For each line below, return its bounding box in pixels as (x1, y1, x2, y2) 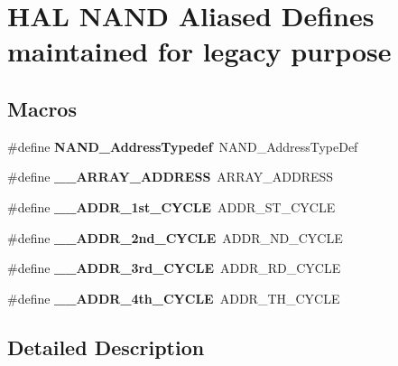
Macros (7, 94, 77, 122)
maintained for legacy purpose (7, 33, 392, 70)
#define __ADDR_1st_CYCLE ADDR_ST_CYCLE (7, 197, 336, 216)
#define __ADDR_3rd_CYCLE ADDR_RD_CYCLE (7, 258, 341, 277)
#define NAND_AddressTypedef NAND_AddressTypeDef (7, 136, 358, 155)
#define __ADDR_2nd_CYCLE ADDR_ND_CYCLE (7, 228, 343, 247)
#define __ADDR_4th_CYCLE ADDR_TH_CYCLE (7, 288, 340, 307)
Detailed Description (7, 333, 205, 361)
